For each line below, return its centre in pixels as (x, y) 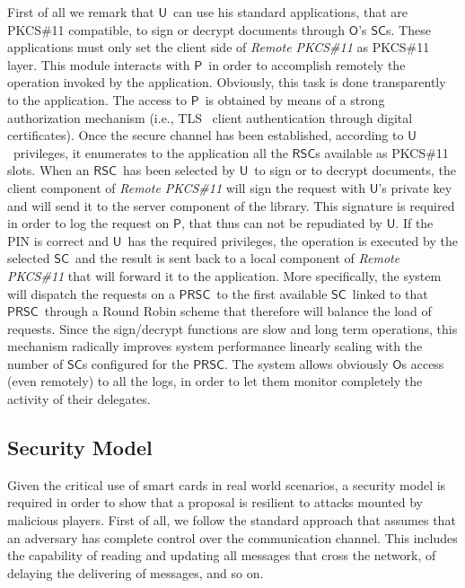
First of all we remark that (81, 12)
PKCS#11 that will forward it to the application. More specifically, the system (224, 275)
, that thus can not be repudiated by (282, 223)
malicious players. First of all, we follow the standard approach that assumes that (232, 520)
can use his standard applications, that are (290, 12)
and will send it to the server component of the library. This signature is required (231, 205)
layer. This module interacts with (99, 64)
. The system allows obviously (306, 363)
